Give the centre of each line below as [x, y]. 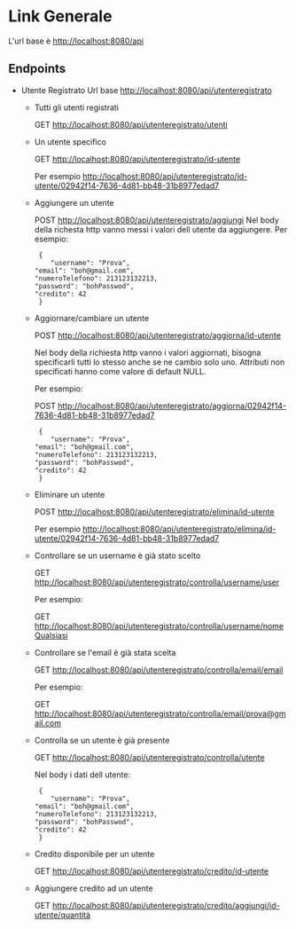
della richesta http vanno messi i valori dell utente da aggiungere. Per [161, 229]
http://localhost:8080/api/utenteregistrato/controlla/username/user [157, 582]
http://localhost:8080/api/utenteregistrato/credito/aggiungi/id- [166, 905]
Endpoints [37, 69]
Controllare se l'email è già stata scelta [105, 652]
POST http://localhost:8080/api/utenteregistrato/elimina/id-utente [154, 511]
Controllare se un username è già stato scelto [117, 555]
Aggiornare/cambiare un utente [92, 318]
